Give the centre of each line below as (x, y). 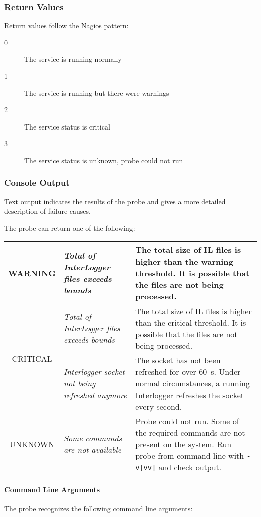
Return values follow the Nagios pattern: (67, 25)
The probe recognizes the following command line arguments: (98, 509)
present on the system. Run (183, 444)
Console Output (37, 182)
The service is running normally (73, 59)
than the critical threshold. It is (191, 322)
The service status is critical (67, 126)
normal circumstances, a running (192, 383)
